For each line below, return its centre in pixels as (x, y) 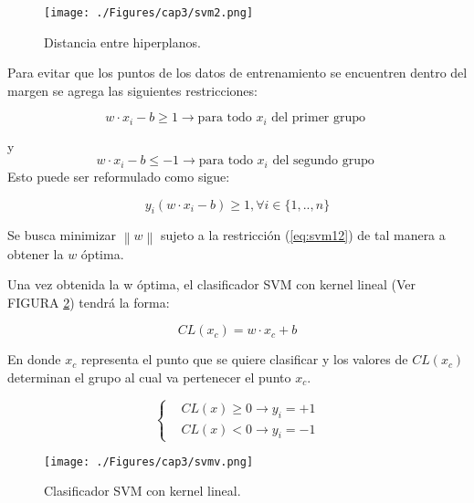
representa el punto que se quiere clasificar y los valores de (244, 359)
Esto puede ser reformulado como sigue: (119, 176)
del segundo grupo (323, 161)
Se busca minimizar (62, 235)
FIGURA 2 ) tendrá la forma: (89, 302)
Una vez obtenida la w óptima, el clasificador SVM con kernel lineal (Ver (212, 284)
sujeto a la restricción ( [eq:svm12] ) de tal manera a (303, 235)
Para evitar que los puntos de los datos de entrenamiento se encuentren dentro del (237, 73)
